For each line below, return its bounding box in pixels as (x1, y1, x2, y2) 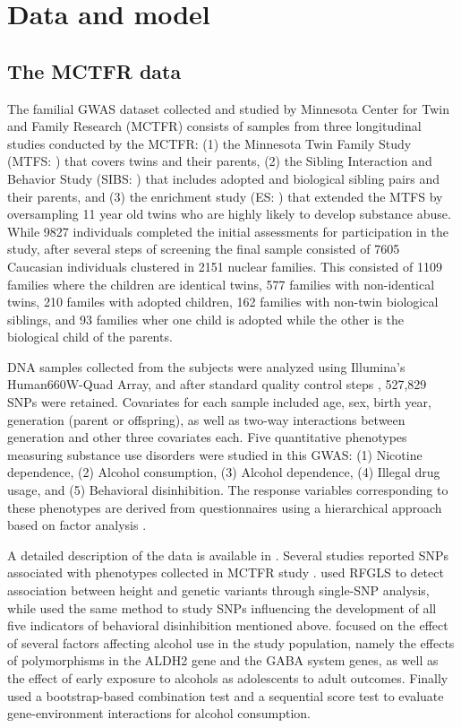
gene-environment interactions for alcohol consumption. (7, 704, 312, 723)
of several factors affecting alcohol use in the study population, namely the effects (7, 633, 455, 652)
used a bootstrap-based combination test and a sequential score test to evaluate (7, 686, 444, 705)
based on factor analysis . (7, 516, 147, 534)
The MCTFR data (7, 56, 182, 84)
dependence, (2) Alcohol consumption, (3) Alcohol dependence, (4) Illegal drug (7, 463, 440, 481)
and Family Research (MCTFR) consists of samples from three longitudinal (7, 117, 422, 135)
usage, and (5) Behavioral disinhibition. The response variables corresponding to (7, 481, 448, 499)
